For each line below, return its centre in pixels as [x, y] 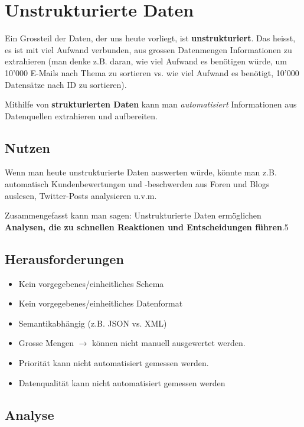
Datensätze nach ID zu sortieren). [66, 84]
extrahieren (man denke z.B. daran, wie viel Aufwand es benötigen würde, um [146, 61]
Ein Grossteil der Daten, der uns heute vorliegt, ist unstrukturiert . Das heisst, [150, 38]
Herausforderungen [64, 258]
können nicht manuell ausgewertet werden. [169, 343]
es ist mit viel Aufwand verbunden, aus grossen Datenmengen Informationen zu [148, 49]
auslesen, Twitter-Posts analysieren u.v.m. [81, 195]
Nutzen [27, 147]
